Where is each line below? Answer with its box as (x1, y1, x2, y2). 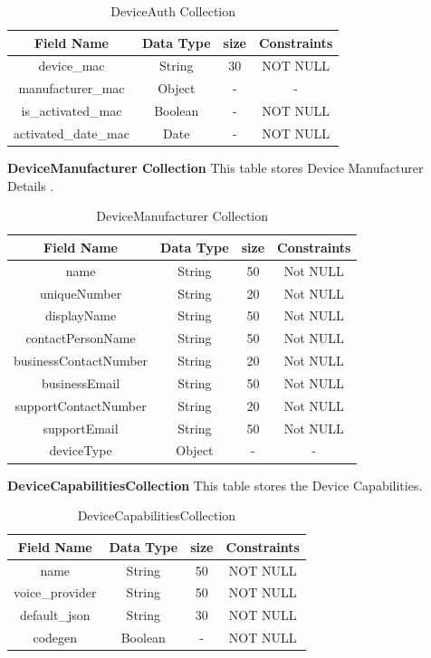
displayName (44, 306, 117, 325)
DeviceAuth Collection (110, 2, 236, 20)
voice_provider (14, 583, 97, 602)
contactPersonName (25, 329, 136, 348)
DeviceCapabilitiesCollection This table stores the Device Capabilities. (7, 475, 423, 494)
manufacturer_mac (18, 79, 125, 98)
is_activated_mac (21, 101, 122, 120)
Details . (7, 176, 54, 195)
